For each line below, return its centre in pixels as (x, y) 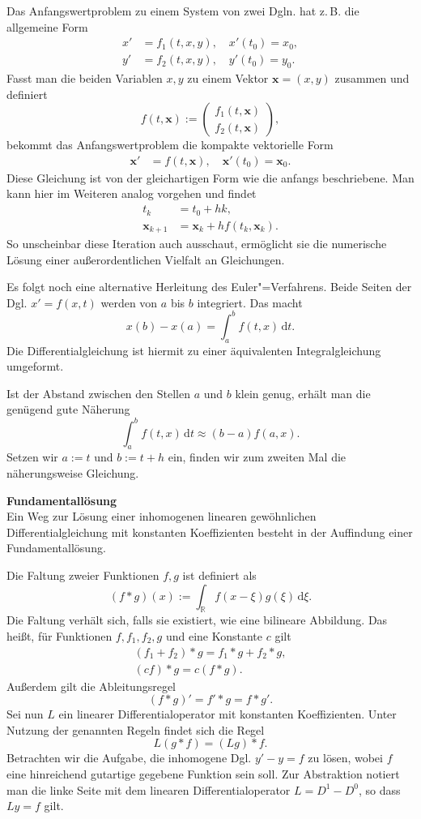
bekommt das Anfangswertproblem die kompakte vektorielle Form (170, 145)
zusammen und (372, 78)
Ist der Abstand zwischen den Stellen (98, 393)
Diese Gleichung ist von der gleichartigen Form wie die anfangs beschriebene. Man (210, 177)
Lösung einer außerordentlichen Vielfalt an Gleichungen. (146, 259)
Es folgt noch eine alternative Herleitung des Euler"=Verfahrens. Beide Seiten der (209, 287)
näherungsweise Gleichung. (73, 472)
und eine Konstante (214, 635)
